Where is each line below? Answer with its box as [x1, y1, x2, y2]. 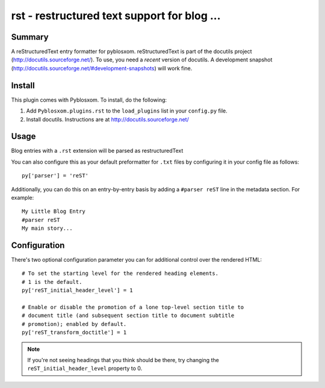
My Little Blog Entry [22, 208, 85, 215]
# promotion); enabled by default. [22, 321, 127, 327]
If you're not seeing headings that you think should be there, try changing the [27, 356, 219, 363]
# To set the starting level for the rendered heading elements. [22, 270, 219, 277]
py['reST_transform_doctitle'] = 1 [22, 329, 127, 336]
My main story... [22, 225, 73, 232]
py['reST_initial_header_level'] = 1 [22, 287, 134, 294]
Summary [11, 32, 49, 42]
